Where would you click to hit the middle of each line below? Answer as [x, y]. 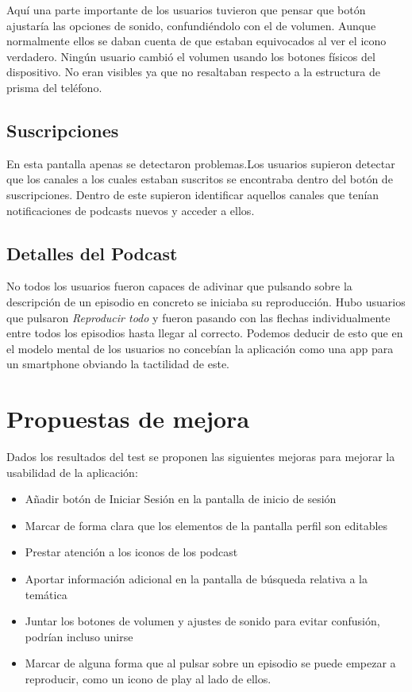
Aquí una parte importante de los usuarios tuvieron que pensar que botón [186, 10]
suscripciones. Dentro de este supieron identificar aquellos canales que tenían [193, 194]
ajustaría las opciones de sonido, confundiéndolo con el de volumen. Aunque [191, 25]
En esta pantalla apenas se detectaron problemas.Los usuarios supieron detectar [201, 163]
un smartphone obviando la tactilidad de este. [118, 364]
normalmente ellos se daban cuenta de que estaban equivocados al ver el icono [196, 41]
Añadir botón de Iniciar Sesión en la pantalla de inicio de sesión [181, 499]
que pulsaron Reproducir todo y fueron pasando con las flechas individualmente [198, 317]
